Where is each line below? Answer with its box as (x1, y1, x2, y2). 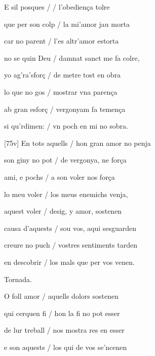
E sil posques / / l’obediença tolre (4, 2, 110, 12)
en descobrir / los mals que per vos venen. (4, 256, 135, 267)
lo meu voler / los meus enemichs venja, (4, 188, 128, 199)
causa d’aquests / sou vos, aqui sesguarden (4, 222, 137, 233)
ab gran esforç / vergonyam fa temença (4, 103, 126, 114)
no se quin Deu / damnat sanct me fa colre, (4, 52, 140, 63)
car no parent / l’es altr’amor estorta (4, 35, 119, 46)
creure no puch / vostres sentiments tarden (4, 240, 137, 250)
